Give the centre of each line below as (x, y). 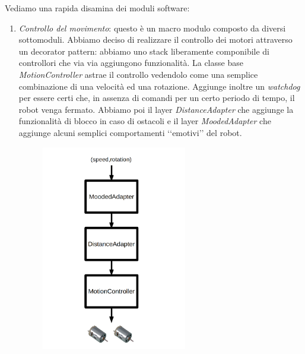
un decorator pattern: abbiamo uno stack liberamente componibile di (144, 51)
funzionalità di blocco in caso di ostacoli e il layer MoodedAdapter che (145, 121)
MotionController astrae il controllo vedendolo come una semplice (138, 74)
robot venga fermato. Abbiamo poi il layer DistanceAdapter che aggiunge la (156, 109)
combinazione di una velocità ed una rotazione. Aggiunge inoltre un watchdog (159, 86)
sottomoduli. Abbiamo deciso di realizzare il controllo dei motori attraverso (155, 39)
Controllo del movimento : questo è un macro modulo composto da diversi (152, 28)
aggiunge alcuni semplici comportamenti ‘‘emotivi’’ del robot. (130, 132)
